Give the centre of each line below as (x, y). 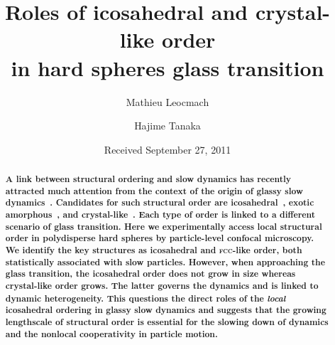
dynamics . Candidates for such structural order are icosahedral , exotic (160, 203)
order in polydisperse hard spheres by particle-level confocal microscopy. (160, 238)
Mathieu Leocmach (167, 101)
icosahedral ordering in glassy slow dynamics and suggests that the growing (166, 310)
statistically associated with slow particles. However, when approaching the (165, 262)
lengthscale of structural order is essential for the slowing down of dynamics (167, 322)
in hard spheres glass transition (167, 67)
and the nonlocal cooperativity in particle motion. (111, 334)
